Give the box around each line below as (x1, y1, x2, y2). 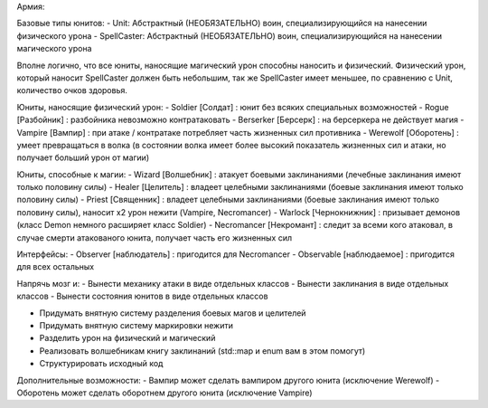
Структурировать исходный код (39, 358, 164, 369)
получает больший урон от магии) (16, 152, 149, 163)
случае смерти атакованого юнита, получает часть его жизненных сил (16, 232, 293, 243)
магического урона (16, 43, 92, 54)
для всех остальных (16, 261, 95, 272)
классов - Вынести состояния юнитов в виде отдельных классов (16, 290, 268, 302)
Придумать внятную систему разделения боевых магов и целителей (39, 308, 306, 318)
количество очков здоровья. (16, 85, 128, 96)
